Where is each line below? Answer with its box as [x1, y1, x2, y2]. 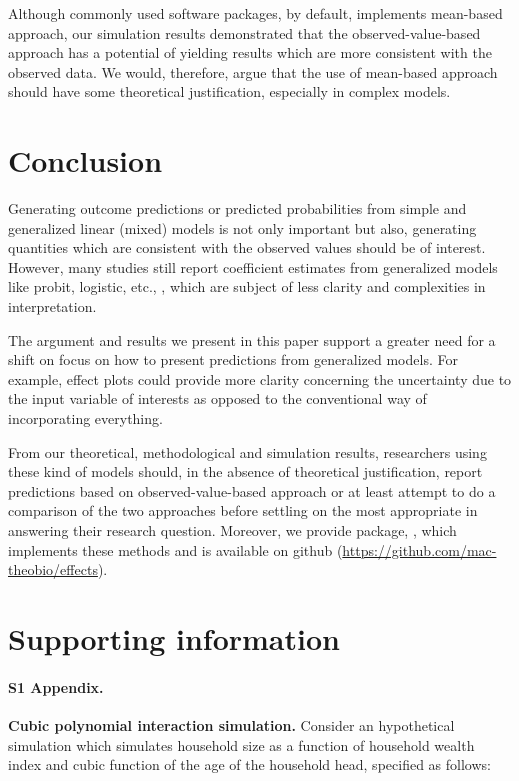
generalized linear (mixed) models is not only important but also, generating [8, 217, 477, 238]
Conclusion [8, 140, 163, 181]
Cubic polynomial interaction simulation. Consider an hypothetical [8, 714, 455, 735]
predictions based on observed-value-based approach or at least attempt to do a [8, 480, 496, 501]
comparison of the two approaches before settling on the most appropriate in [8, 500, 478, 521]
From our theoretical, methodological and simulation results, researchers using [8, 441, 487, 462]
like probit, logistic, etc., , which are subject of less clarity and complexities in [8, 276, 486, 297]
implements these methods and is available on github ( [8, 539, 343, 560]
